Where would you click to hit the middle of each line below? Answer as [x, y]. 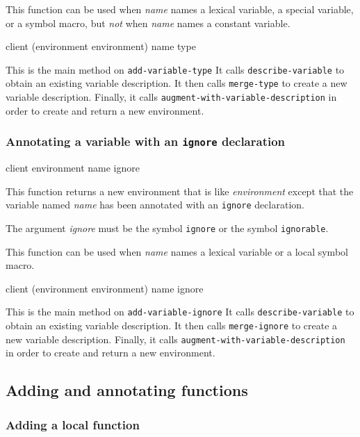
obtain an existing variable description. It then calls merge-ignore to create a [172, 325]
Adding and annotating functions [127, 390]
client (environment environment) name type [101, 46]
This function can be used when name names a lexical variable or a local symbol [177, 251]
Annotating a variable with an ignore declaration [146, 141]
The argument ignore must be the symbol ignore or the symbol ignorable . [167, 228]
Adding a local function [73, 424]
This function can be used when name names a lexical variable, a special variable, [180, 9]
